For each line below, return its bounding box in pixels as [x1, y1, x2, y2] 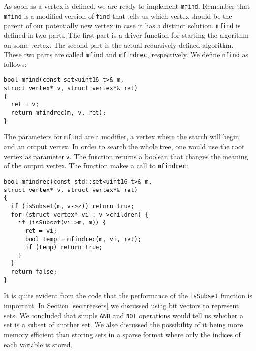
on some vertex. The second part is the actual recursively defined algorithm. [4, 39, 234, 50]
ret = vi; [25, 227, 57, 234]
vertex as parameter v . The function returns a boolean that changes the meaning [4, 151, 248, 161]
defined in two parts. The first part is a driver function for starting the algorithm [4, 30, 249, 40]
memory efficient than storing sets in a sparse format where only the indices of [4, 329, 241, 339]
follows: [4, 59, 27, 69]
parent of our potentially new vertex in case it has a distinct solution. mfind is [4, 20, 241, 31]
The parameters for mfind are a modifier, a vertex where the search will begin [4, 131, 239, 142]
